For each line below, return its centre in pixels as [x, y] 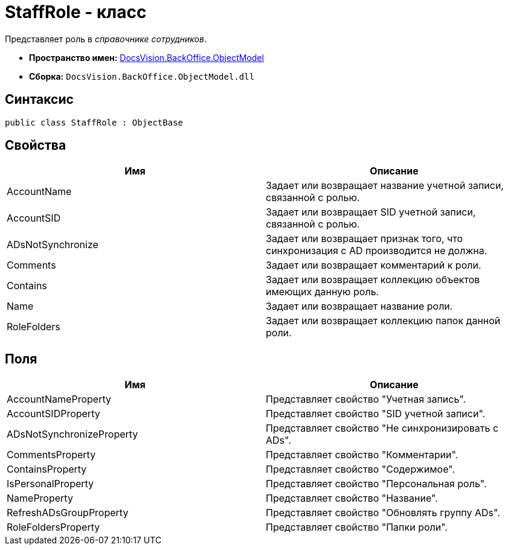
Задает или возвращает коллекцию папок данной [383, 321]
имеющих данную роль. [323, 292]
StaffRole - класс [76, 12]
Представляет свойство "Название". [352, 498]
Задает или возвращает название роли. [359, 306]
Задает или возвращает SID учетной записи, [371, 212]
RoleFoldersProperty [53, 527]
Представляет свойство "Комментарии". [362, 455]
